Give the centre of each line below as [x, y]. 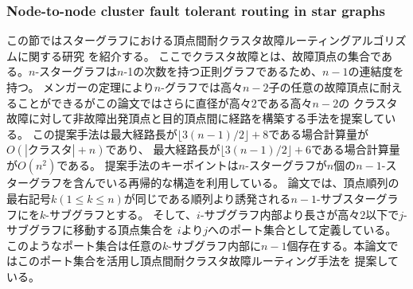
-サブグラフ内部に [214, 245]
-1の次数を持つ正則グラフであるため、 [223, 71]
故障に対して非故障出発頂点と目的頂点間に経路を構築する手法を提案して [196, 118]
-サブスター [346, 198]
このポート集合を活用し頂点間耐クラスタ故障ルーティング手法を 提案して [208, 261]
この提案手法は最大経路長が [105, 133]
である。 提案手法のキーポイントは [148, 165]
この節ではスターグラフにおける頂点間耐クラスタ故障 [146, 40]
